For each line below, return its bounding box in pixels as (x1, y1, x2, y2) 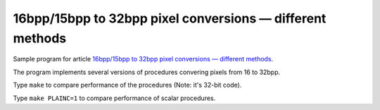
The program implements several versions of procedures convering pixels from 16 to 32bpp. (13, 68, 281, 76)
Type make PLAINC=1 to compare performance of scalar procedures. (13, 94, 216, 102)
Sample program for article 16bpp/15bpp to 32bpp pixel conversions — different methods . (13, 55, 274, 63)
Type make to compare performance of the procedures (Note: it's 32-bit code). (13, 81, 242, 90)
